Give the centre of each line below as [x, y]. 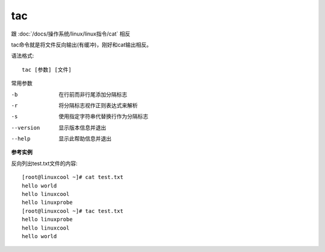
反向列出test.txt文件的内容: [44, 163]
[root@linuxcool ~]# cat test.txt [73, 177]
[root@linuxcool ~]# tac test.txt [73, 211]
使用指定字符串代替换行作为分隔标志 [104, 116]
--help [21, 139]
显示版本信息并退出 [82, 127]
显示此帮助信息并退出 [85, 139]
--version [26, 128]
